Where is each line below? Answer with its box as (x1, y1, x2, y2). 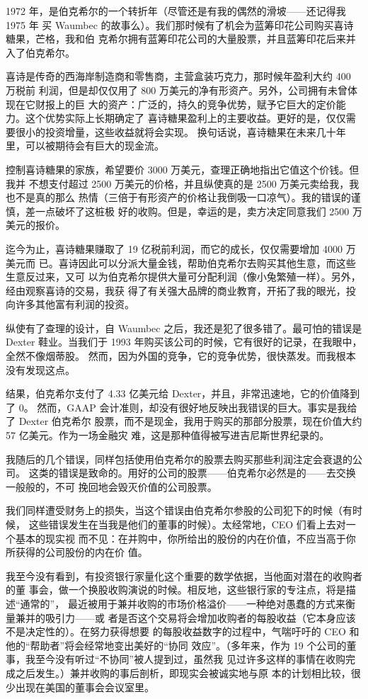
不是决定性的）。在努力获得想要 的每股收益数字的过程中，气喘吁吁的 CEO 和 (6, 624, 360, 639)
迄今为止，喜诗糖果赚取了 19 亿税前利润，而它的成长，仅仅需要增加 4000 (6, 241, 343, 256)
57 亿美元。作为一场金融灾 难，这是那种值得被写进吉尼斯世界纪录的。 (6, 428, 330, 443)
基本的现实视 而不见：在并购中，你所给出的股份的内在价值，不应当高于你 (15, 530, 356, 545)
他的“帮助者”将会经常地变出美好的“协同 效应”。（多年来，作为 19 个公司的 (6, 637, 347, 652)
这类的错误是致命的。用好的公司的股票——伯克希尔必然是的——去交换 (28, 465, 356, 480)
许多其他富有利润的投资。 (15, 297, 134, 312)
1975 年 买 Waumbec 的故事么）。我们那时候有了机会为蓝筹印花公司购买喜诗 (6, 17, 354, 32)
